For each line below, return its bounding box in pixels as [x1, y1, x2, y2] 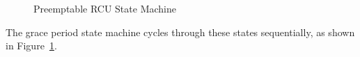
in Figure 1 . [6, 38, 57, 53]
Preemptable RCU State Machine [33, 1, 176, 15]
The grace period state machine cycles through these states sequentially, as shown [6, 24, 355, 39]
